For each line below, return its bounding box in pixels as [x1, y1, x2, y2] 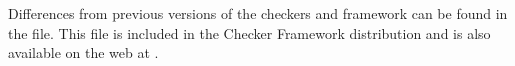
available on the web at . [8, 42, 159, 63]
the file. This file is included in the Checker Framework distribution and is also [8, 22, 491, 43]
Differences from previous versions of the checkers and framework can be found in [8, 3, 508, 23]
